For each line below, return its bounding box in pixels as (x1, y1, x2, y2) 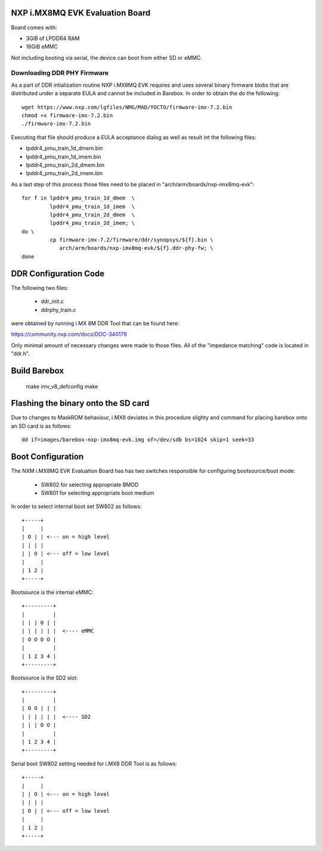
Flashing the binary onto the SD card (11, 398, 150, 409)
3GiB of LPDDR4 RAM (26, 35, 80, 42)
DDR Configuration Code (11, 268, 105, 278)
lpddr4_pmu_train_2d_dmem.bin (26, 161, 105, 169)
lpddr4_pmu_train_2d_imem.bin (26, 170, 103, 177)
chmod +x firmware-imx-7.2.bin (21, 112, 113, 119)
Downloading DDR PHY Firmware (11, 69, 109, 77)
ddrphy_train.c (41, 306, 76, 313)
